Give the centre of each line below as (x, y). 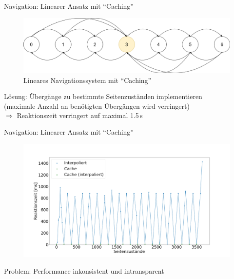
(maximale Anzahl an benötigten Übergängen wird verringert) (97, 106)
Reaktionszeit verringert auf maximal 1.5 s (80, 115)
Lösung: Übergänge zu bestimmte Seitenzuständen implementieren (103, 96)
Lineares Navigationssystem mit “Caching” (88, 80)
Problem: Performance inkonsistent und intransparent (84, 270)
